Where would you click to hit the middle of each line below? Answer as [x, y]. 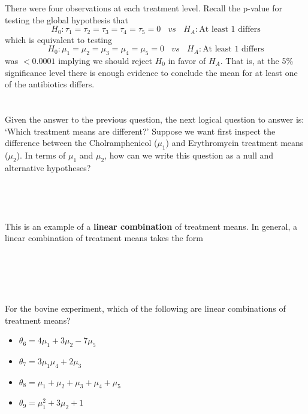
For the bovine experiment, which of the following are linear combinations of [145, 308]
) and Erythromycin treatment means [235, 143]
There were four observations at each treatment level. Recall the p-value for [144, 8]
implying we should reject [105, 61]
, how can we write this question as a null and [189, 155]
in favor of [187, 61]
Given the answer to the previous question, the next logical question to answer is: [155, 119]
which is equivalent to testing [59, 39]
